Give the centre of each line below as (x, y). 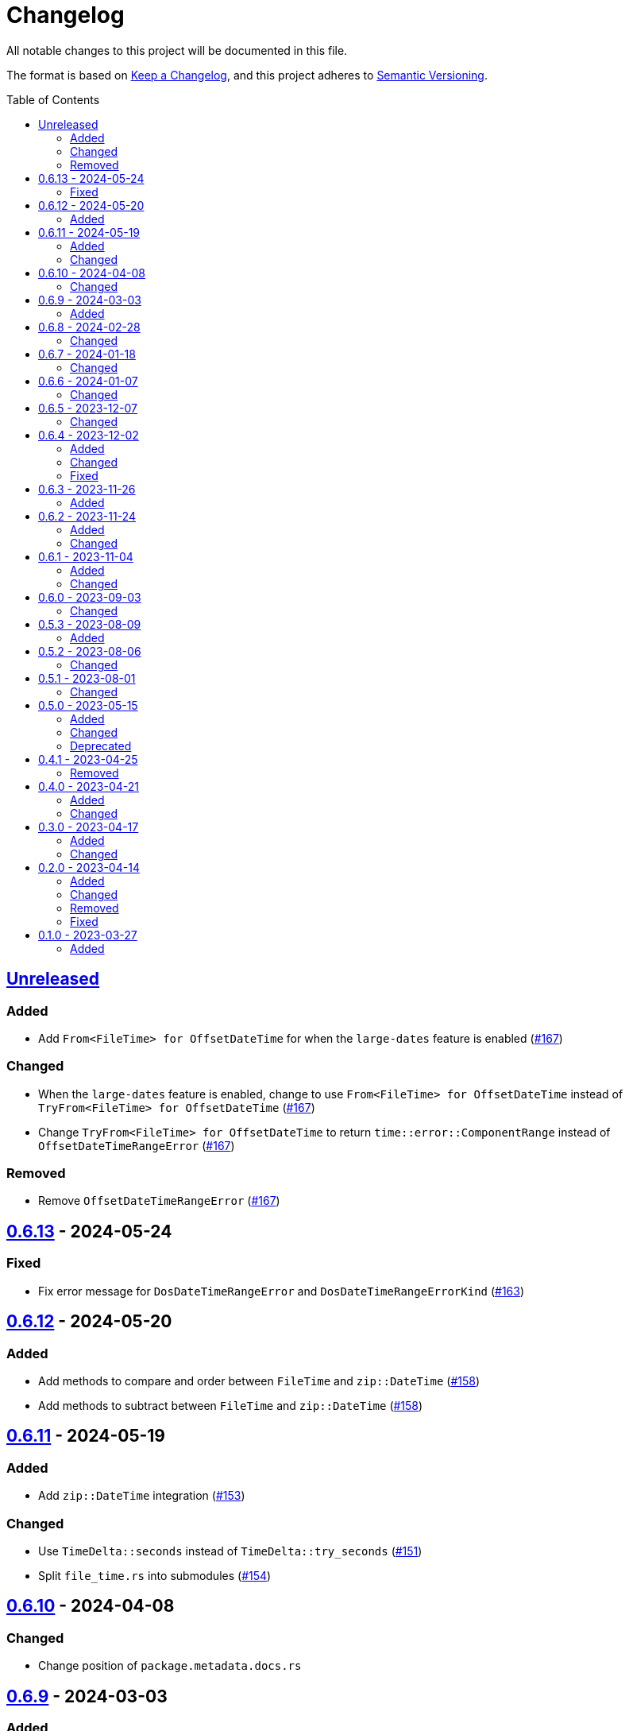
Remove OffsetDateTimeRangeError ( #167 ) (159, 1201)
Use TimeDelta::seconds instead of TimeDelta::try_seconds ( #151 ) (230, 1551)
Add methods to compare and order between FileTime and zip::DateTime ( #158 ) (259, 1381)
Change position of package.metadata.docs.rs (170, 1666)
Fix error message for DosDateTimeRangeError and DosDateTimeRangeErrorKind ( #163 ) (282, 1291)
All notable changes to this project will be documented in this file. (177, 50)
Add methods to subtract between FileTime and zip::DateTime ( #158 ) (231, 1405)
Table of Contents (53, 99)
